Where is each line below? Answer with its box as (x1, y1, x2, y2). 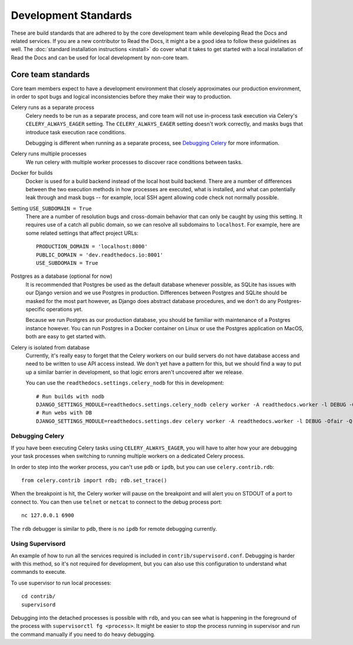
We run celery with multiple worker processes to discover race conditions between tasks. (25, 158, 243, 165)
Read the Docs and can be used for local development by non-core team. (11, 54, 189, 61)
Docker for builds (11, 169, 53, 177)
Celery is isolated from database (11, 344, 90, 351)
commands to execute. (11, 568, 66, 576)
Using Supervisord (11, 540, 66, 548)
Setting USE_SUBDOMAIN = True (11, 205, 92, 212)
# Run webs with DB (36, 410, 92, 416)
